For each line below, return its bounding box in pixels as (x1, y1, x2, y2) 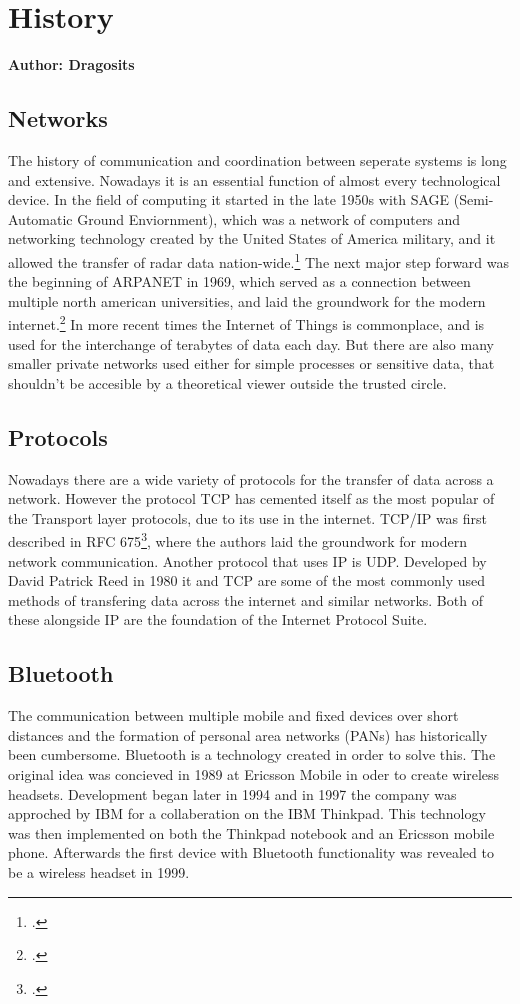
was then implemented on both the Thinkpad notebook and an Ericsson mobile (8, 822, 495, 843)
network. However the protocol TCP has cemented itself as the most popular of (8, 488, 495, 509)
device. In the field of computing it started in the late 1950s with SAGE (8, 189, 450, 210)
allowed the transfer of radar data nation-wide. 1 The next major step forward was (8, 248, 510, 272)
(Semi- (453, 189, 494, 210)
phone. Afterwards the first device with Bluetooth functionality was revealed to (8, 842, 494, 863)
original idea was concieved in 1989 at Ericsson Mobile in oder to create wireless (8, 763, 500, 784)
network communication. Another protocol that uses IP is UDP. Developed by (8, 550, 487, 571)
